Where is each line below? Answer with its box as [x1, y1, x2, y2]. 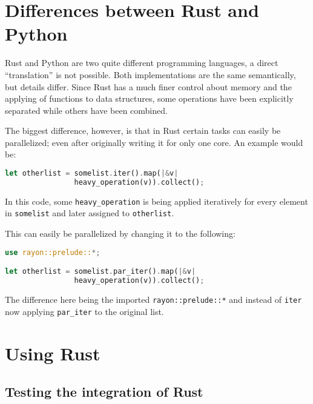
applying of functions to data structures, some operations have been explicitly [5, 92, 294, 105]
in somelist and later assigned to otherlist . [5, 207, 174, 219]
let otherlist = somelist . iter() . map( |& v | [5, 169, 179, 178]
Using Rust [5, 340, 100, 365]
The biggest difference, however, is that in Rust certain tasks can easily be [5, 124, 281, 137]
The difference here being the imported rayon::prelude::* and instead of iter [5, 293, 302, 305]
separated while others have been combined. [5, 104, 168, 116]
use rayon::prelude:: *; [5, 248, 100, 257]
